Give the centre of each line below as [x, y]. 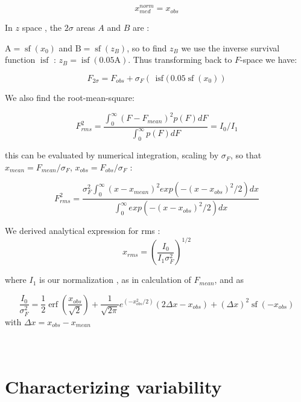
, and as [229, 280]
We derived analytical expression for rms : [83, 231]
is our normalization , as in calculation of [115, 280]
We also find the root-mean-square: [70, 98]
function [20, 60]
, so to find [147, 47]
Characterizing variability [113, 387]
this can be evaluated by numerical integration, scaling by [112, 155]
